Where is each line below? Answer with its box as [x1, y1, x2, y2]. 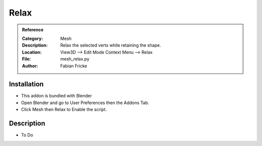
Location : [22, 49, 42, 55]
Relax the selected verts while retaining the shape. [60, 42, 161, 48]
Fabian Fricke [60, 63, 87, 69]
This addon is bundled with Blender [21, 93, 92, 99]
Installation [9, 80, 44, 89]
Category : [22, 36, 43, 41]
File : [22, 56, 31, 62]
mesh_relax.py [60, 56, 90, 62]
